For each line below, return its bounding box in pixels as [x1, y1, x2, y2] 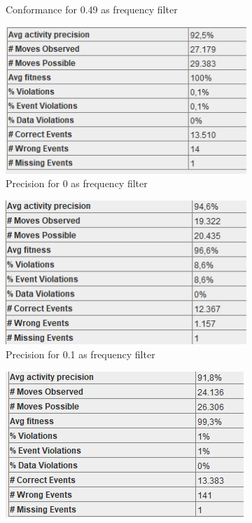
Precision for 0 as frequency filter [6, 176, 148, 191]
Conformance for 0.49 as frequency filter [6, 2, 178, 16]
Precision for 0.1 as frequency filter [6, 347, 155, 362]
